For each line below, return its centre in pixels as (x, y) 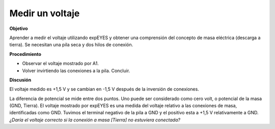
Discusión (20, 80)
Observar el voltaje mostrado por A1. (61, 63)
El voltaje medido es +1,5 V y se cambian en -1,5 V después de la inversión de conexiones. (104, 89)
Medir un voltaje (45, 13)
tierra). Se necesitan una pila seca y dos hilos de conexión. (71, 45)
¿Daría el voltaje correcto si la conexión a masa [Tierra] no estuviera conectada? (95, 120)
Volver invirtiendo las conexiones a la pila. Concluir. (76, 71)
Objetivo (19, 28)
